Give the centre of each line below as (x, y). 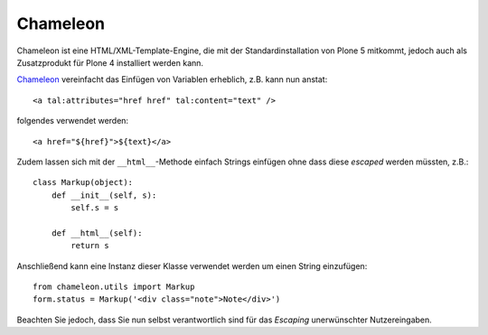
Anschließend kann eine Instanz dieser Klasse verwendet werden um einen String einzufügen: (192, 265)
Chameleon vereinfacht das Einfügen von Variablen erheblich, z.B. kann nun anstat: (172, 79)
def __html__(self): (97, 233)
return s (90, 246)
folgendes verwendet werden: (73, 121)
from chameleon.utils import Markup (114, 287)
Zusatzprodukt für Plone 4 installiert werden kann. (110, 62)
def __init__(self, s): (104, 195)
